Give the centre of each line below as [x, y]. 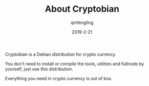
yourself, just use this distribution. [39, 69]
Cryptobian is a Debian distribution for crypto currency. [61, 54]
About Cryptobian [82, 9]
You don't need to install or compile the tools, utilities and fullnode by [74, 64]
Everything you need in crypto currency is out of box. [59, 78]
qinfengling [82, 22]
